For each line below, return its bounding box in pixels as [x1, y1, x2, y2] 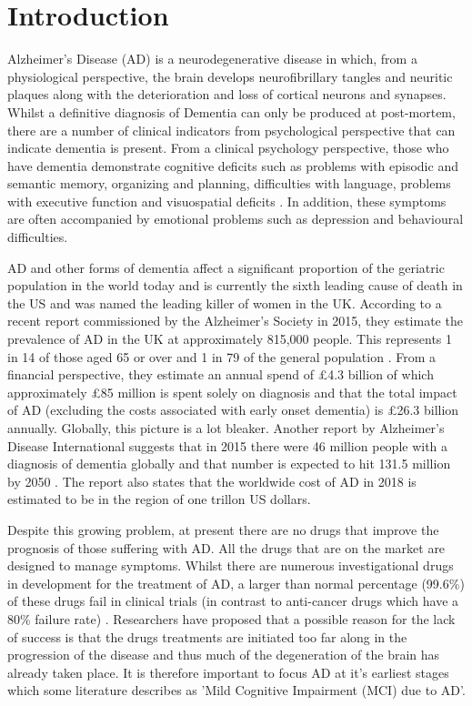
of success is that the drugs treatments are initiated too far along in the [7, 627, 407, 646]
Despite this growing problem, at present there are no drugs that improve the [7, 519, 439, 539]
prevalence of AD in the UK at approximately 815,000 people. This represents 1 [7, 329, 453, 348]
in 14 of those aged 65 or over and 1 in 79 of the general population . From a [7, 347, 436, 366]
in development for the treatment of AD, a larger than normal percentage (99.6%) [7, 573, 465, 592]
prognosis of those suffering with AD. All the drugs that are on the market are [7, 538, 446, 557]
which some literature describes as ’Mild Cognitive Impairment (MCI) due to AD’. [7, 681, 466, 700]
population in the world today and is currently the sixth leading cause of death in [7, 276, 463, 295]
